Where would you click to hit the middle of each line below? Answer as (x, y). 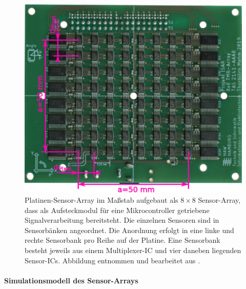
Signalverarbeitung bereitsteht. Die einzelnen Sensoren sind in (122, 220)
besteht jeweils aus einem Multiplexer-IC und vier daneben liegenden (133, 250)
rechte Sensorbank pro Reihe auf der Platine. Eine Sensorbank (122, 240)
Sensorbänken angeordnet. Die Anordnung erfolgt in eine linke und (129, 230)
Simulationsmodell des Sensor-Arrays (71, 280)
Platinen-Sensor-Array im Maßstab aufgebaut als (101, 200)
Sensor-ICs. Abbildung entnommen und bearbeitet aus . (112, 260)
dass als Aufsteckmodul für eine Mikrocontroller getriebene (117, 210)
